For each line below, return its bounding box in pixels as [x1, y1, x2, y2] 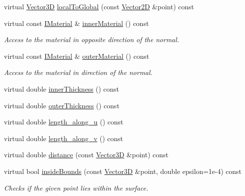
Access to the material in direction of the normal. [4, 67, 153, 77]
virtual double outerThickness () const [4, 100, 120, 110]
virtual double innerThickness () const [4, 83, 120, 94]
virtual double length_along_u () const [4, 117, 123, 127]
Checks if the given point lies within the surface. [4, 182, 149, 193]
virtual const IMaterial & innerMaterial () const [4, 18, 149, 28]
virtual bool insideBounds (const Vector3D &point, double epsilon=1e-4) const [4, 166, 242, 176]
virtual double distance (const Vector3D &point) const [4, 149, 169, 160]
